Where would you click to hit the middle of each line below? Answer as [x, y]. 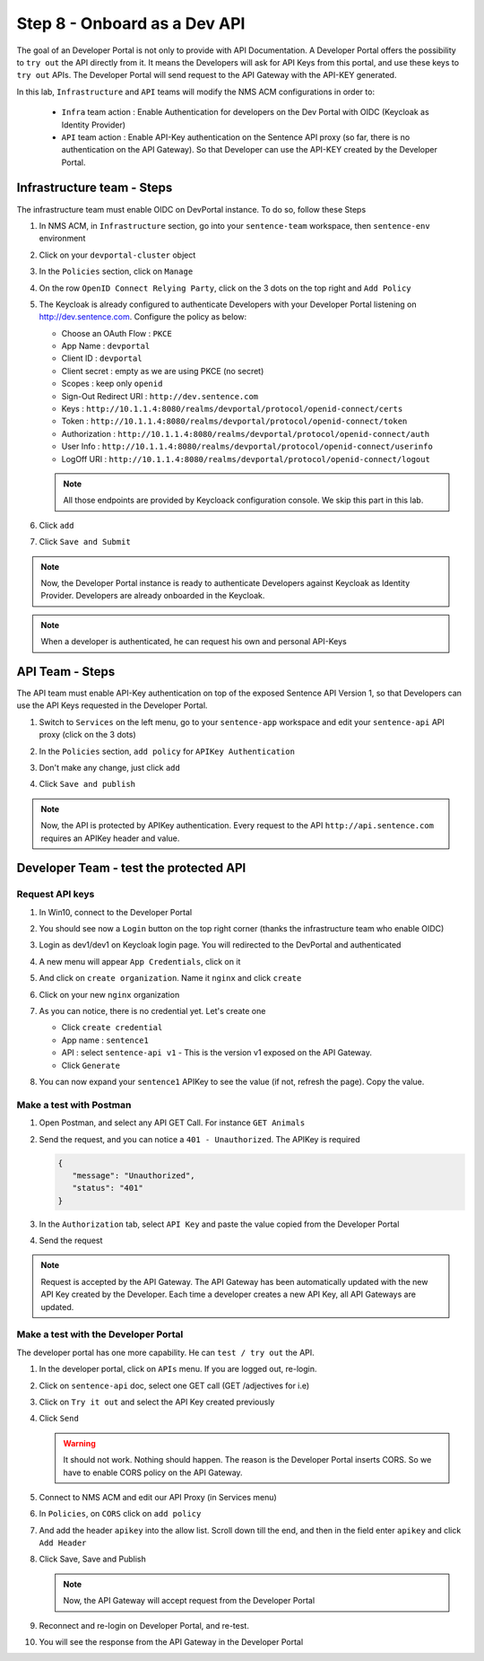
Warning [79, 1443]
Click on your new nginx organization [109, 994]
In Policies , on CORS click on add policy [120, 1514]
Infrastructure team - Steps [95, 188]
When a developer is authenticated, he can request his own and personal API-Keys [194, 642]
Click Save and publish [87, 784]
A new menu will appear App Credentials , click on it [140, 961]
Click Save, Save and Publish [93, 1559]
